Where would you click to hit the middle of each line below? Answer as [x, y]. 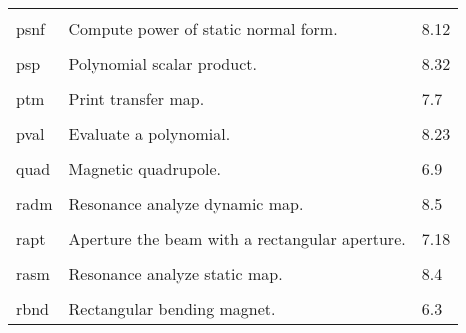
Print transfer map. [136, 98]
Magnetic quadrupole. [145, 168]
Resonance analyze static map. [175, 273]
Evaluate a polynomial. [149, 133]
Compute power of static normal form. [203, 28]
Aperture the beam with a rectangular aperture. [237, 238]
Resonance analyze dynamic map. [186, 203]
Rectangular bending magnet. [172, 308]
